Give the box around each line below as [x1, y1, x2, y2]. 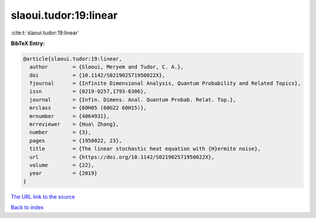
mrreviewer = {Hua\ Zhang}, [29, 121, 119, 128]
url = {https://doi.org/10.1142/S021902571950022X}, [29, 154, 215, 160]
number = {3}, [29, 129, 92, 136]
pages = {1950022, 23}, [29, 137, 122, 144]
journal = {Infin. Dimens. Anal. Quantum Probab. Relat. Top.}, [29, 96, 236, 103]
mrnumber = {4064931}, [29, 113, 110, 119]
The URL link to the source [11, 193, 75, 200]
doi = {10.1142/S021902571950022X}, [29, 72, 166, 78]
